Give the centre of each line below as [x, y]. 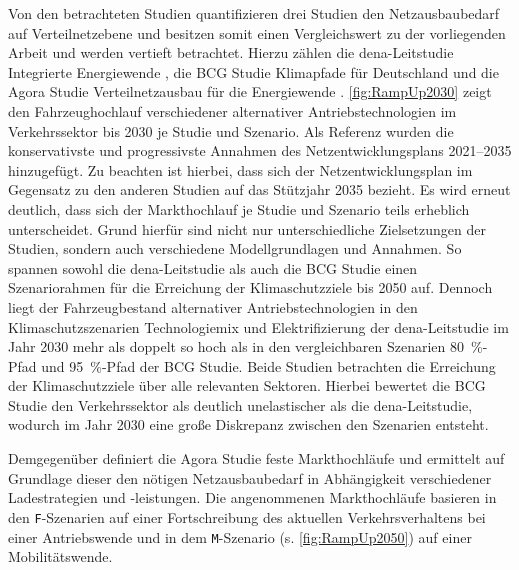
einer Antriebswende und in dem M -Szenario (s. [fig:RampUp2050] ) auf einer [240, 536]
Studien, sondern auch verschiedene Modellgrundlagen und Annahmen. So [235, 248]
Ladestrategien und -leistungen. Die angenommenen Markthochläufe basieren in [252, 497]
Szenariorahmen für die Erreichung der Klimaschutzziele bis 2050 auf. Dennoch [250, 287]
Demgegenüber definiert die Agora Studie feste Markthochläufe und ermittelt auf [256, 458]
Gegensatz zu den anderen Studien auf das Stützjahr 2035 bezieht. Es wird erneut [259, 189]
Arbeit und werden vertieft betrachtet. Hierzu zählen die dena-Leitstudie [231, 52]
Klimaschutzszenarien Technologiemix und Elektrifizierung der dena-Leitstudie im [258, 326]
